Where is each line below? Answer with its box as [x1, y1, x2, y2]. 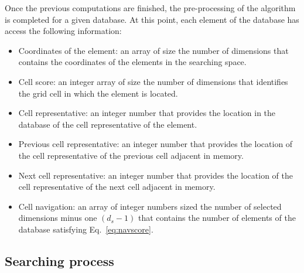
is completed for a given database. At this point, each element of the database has [5, 13, 299, 25]
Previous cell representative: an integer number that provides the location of [18, 138, 293, 150]
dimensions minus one [18, 211, 97, 224]
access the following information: [5, 25, 122, 37]
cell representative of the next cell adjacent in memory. [18, 180, 216, 193]
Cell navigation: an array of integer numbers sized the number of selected [18, 200, 282, 212]
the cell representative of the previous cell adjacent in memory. [18, 149, 244, 161]
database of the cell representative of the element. [18, 118, 197, 130]
